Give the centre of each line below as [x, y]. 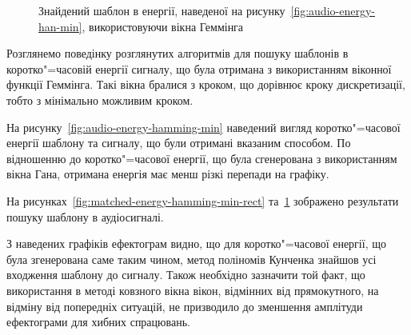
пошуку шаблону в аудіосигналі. [85, 216]
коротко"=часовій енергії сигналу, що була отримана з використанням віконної [199, 68]
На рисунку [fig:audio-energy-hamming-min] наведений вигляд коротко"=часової [204, 127]
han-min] [60, 26]
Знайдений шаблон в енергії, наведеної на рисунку [162, 10]
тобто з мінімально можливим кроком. [100, 100]
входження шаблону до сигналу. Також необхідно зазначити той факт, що [186, 275]
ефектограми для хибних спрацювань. [98, 322]
